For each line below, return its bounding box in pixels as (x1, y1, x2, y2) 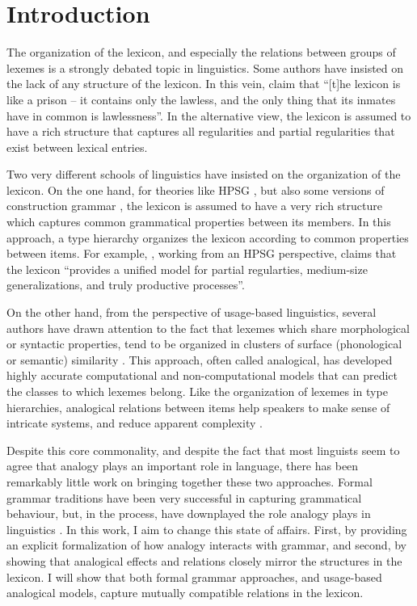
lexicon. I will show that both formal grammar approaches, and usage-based (6, 568, 382, 585)
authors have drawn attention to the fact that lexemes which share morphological (6, 319, 410, 336)
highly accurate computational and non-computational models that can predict (6, 367, 398, 384)
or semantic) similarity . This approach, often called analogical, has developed (6, 351, 393, 368)
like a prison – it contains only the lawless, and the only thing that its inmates (6, 90, 396, 107)
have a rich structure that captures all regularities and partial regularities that (6, 123, 395, 140)
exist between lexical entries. (6, 138, 148, 155)
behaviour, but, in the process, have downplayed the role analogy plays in (6, 505, 371, 522)
